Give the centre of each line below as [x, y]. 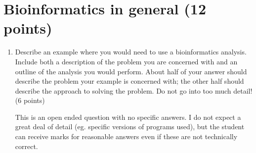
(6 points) [30, 100]
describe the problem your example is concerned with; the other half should [129, 81]
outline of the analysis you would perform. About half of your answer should [131, 71]
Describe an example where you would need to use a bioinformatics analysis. [131, 52]
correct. [26, 146]
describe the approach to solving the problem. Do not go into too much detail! [134, 90]
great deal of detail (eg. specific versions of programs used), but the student [130, 127]
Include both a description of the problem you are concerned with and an [126, 61]
